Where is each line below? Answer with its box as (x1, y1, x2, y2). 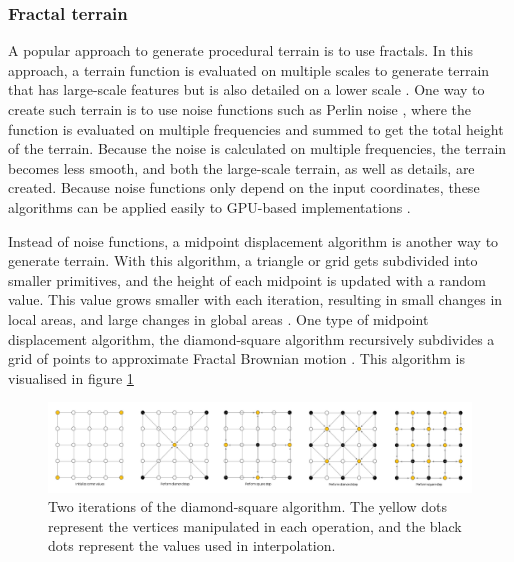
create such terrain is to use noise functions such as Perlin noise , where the (8, 99, 471, 119)
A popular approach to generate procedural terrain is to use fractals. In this (8, 40, 473, 61)
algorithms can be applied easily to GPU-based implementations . (8, 196, 411, 217)
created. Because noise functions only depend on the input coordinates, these (8, 177, 480, 198)
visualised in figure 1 (8, 367, 134, 388)
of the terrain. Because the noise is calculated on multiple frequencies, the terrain (8, 138, 507, 159)
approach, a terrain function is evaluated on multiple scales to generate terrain (8, 59, 490, 80)
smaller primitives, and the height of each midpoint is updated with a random (8, 269, 486, 290)
